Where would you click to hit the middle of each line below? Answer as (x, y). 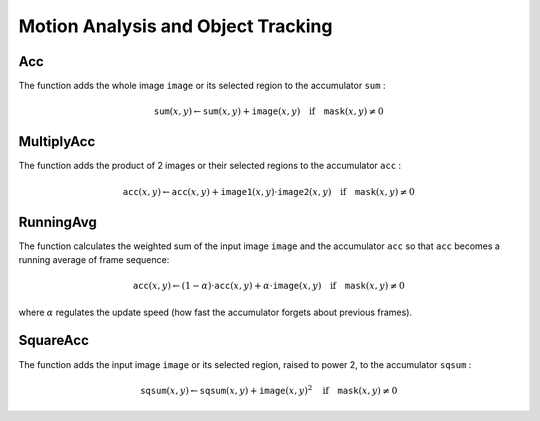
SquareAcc (54, 340)
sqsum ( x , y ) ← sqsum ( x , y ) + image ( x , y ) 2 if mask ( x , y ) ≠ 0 (269, 389)
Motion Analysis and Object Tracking (175, 26)
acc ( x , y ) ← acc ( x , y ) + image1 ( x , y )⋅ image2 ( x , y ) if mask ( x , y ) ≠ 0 (268, 191)
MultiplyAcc (57, 141)
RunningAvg (57, 221)
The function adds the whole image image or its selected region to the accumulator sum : (202, 86)
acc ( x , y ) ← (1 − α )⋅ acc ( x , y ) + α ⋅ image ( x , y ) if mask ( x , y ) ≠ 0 (268, 286)
